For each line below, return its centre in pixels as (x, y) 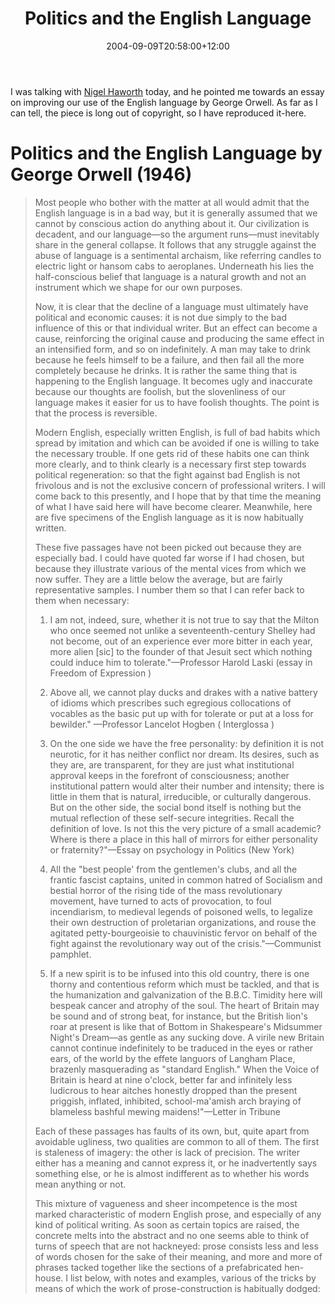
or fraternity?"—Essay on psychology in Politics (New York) (172, 849)
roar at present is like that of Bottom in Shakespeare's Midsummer (186, 1026)
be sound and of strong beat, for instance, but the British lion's (178, 1016)
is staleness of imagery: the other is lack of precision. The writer (167, 1152)
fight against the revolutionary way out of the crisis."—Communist (185, 943)
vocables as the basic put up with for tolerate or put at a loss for (181, 713)
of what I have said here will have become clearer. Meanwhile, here (173, 506)
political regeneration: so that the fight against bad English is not (167, 474)
